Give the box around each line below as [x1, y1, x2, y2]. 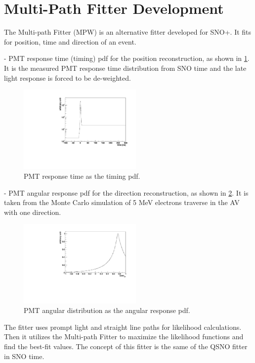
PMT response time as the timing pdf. [24, 170, 140, 181]
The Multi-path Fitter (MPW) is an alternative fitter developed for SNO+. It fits [4, 27, 252, 37]
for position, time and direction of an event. [4, 36, 136, 47]
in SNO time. [4, 351, 44, 361]
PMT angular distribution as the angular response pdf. [24, 305, 190, 315]
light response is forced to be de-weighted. [4, 72, 131, 83]
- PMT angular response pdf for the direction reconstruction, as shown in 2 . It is [4, 187, 249, 198]
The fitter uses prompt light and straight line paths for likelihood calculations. [4, 321, 242, 332]
